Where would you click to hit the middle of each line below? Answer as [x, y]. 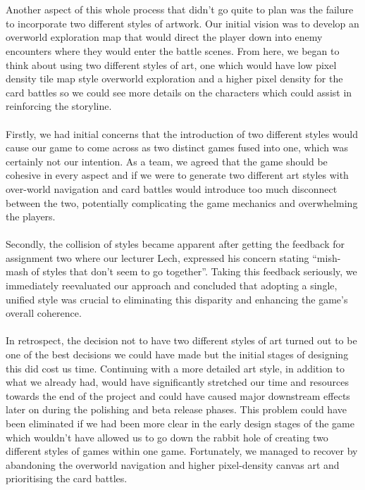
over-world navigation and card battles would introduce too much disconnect [172, 188]
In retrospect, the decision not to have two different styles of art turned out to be [181, 340]
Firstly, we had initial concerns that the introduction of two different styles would [182, 133]
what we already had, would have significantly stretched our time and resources [177, 382]
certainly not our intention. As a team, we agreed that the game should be [167, 161]
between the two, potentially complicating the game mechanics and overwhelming [182, 202]
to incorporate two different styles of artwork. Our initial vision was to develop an [182, 23]
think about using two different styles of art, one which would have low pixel [171, 64]
